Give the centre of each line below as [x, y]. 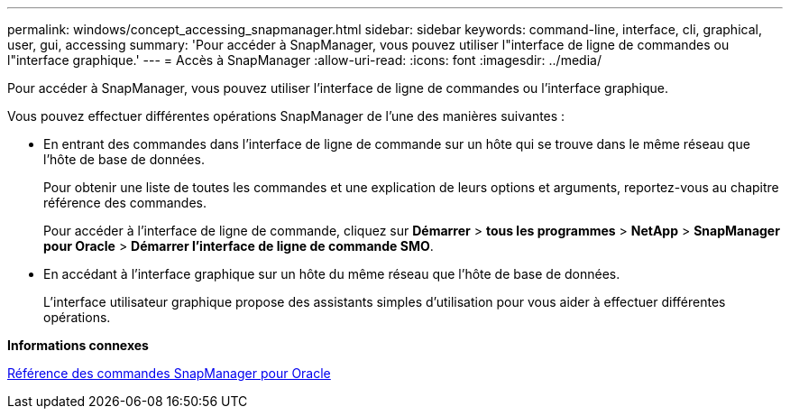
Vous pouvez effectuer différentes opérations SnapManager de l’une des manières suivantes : [286, 116]
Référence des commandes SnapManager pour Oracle [169, 373]
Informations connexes [78, 345]
